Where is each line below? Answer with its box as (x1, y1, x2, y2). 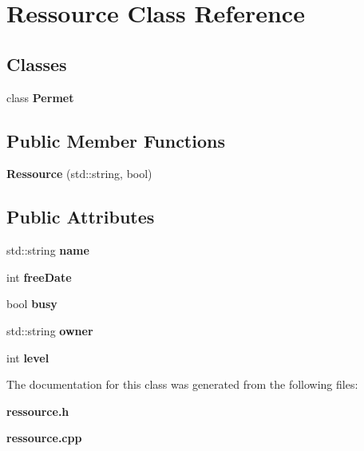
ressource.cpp (6, 429, 82, 446)
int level (6, 349, 49, 366)
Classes (6, 51, 67, 76)
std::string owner (6, 322, 93, 338)
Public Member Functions (6, 128, 225, 152)
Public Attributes (6, 204, 155, 229)
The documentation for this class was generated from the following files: (6, 376, 358, 393)
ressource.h (6, 402, 69, 419)
